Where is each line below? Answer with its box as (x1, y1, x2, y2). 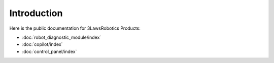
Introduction (9, 8, 63, 19)
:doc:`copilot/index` (22, 41, 63, 47)
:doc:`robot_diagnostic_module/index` (22, 34, 101, 40)
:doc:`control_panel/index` (22, 48, 77, 54)
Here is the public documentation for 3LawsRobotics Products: (9, 25, 141, 31)
